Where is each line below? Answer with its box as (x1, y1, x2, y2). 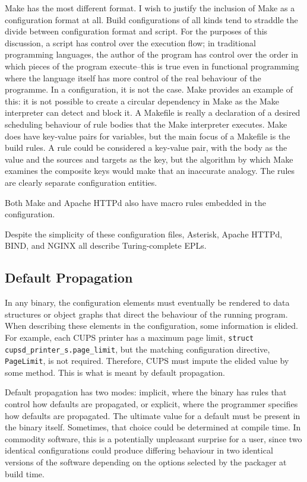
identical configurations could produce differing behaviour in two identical (5, 444, 273, 456)
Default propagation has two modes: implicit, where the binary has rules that (5, 386, 287, 398)
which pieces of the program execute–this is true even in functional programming (5, 59, 299, 72)
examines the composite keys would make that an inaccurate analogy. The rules (5, 164, 295, 177)
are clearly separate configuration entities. (5, 176, 157, 188)
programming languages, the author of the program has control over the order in (5, 48, 299, 61)
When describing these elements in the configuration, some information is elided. (5, 319, 299, 332)
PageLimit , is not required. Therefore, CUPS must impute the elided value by (5, 354, 289, 367)
